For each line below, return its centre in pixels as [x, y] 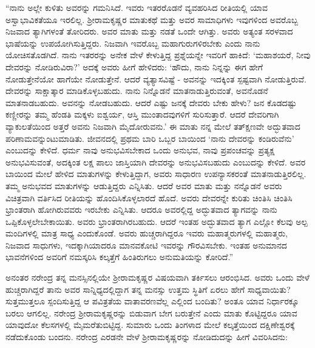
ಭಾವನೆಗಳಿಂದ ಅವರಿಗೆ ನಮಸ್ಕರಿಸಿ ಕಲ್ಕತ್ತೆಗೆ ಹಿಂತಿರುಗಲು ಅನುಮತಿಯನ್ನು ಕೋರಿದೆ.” [120, 257]
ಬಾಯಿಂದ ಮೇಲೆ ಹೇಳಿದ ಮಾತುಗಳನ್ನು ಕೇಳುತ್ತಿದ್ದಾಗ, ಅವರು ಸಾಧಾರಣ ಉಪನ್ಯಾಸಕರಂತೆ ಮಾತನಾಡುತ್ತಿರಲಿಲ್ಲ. [156, 174]
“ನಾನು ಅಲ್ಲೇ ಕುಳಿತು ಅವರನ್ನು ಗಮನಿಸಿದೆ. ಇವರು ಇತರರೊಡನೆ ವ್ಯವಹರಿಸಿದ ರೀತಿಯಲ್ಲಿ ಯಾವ [137, 7]
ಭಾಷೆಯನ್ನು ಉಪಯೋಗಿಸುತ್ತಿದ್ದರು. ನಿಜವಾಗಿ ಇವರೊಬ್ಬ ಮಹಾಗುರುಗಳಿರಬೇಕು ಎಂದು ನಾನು [133, 43]
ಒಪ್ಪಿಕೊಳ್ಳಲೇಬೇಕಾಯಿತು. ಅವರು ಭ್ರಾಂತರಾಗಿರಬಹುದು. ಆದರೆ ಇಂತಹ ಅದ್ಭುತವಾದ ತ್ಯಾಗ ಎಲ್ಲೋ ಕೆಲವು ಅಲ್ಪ [157, 221]
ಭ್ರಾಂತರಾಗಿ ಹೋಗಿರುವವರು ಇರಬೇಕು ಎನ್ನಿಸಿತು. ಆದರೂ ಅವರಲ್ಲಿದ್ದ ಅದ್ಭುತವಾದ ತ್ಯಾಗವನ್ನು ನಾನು [141, 209]
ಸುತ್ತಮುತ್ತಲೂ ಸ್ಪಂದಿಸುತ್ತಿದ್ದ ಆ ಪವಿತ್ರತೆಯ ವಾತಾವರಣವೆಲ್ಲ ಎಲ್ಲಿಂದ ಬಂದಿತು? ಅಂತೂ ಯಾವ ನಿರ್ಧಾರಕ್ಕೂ [152, 301]
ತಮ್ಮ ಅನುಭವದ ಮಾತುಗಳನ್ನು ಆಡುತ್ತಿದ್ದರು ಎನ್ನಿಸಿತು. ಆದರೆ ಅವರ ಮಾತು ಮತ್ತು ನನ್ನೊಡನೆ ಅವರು [144, 185]
